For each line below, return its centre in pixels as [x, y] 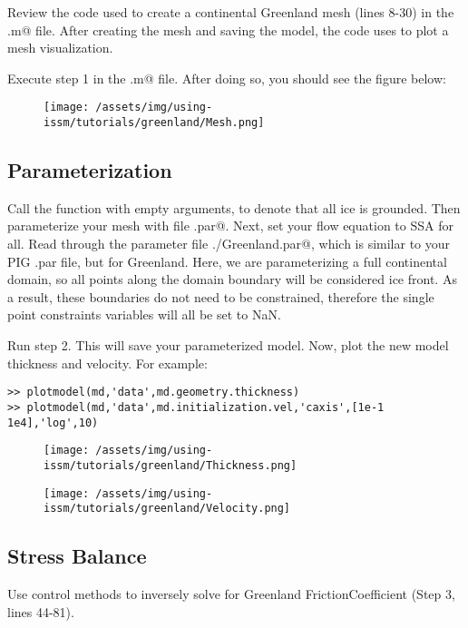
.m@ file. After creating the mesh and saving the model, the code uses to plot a [228, 29]
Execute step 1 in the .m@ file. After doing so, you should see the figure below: [227, 78]
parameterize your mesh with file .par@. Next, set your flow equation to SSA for [230, 226]
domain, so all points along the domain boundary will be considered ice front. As [232, 279]
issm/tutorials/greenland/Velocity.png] [167, 509]
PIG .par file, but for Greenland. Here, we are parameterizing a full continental [227, 261]
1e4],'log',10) [53, 422]
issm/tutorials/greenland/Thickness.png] [171, 465]
